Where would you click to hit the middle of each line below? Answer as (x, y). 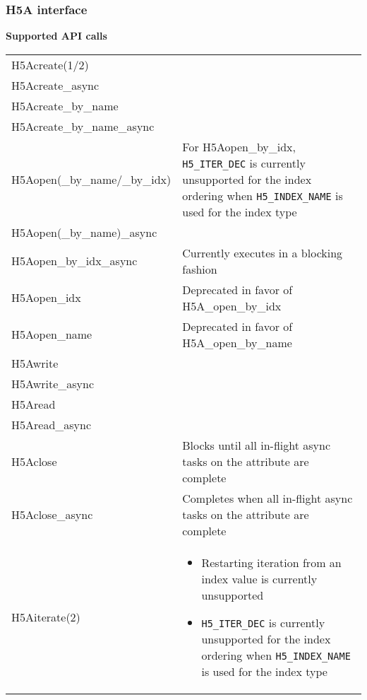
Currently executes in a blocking (263, 252)
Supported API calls (56, 36)
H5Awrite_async (53, 383)
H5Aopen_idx (46, 298)
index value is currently (259, 578)
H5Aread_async (52, 424)
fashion (200, 269)
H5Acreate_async (55, 85)
